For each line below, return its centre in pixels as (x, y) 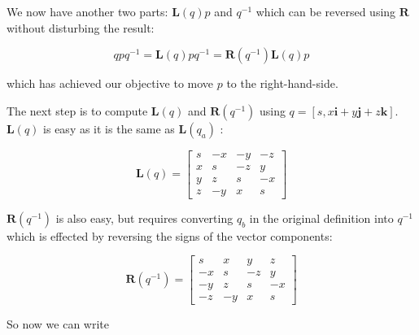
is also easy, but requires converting (144, 218)
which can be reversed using (326, 11)
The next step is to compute (77, 110)
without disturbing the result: (81, 27)
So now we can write (58, 323)
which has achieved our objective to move (110, 83)
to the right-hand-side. (282, 83)
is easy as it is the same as (109, 128)
